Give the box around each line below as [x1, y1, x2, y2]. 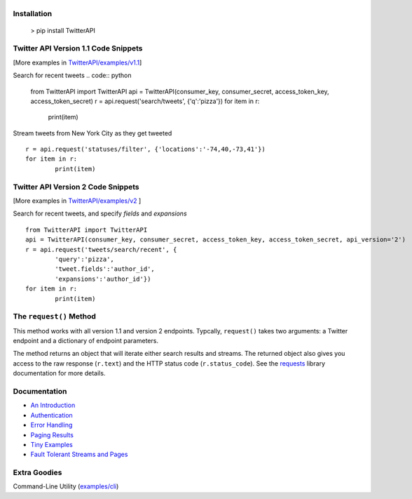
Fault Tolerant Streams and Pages [30, 450, 128, 459]
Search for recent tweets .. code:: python [13, 71, 132, 80]
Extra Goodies [13, 467, 62, 477]
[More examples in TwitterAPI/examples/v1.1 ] [13, 58, 142, 67]
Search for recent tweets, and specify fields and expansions [13, 209, 187, 218]
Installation [13, 9, 53, 19]
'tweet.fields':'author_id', [55, 265, 156, 273]
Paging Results [30, 430, 74, 439]
